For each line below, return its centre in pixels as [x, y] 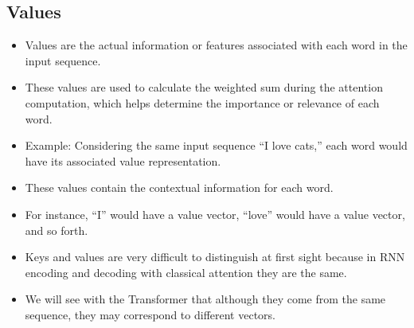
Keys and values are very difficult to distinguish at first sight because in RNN [215, 257]
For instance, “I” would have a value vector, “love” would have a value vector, [215, 214]
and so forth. [57, 230]
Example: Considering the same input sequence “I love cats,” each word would [216, 145]
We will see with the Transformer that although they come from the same [205, 299]
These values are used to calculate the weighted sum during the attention [204, 87]
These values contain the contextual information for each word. [179, 187]
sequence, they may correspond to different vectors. [150, 314]
